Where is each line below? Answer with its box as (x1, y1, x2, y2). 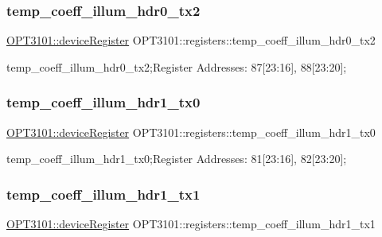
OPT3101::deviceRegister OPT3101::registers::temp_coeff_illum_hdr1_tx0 (6, 123, 376, 140)
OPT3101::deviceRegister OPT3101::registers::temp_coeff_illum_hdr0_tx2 (6, 32, 376, 49)
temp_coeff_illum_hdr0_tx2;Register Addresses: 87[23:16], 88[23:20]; (6, 58, 347, 75)
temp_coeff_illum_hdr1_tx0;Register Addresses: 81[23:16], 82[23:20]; (6, 150, 347, 167)
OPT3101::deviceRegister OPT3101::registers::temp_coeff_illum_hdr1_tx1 (6, 216, 376, 232)
